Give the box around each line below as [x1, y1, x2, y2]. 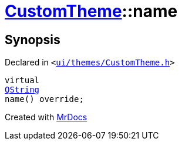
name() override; [5, 94, 84, 104]
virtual [5, 75, 40, 85]
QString [5, 85, 40, 95]
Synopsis [5, 32, 60, 47]
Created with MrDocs [5, 112, 87, 123]
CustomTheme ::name [5, 1, 178, 21]
